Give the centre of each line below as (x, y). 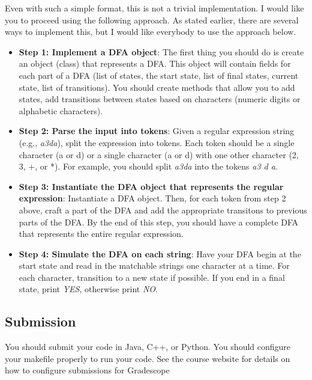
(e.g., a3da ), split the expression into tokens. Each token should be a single (157, 142)
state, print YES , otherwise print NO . (88, 289)
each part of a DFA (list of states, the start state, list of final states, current (159, 75)
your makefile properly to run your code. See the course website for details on (148, 358)
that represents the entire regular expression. (101, 234)
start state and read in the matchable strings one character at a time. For (154, 265)
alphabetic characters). (61, 110)
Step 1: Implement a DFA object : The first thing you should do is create (161, 51)
